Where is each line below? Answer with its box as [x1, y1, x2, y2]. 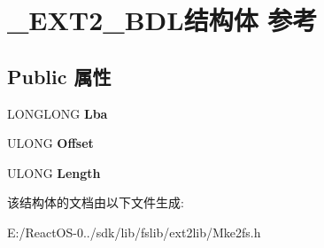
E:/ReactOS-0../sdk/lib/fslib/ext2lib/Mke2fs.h [7, 222, 261, 241]
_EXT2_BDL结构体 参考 [7, 2, 318, 38]
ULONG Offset [7, 134, 94, 152]
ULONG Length [7, 163, 101, 182]
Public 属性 [7, 62, 112, 89]
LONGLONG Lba [7, 104, 108, 122]
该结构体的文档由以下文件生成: [7, 193, 184, 212]
